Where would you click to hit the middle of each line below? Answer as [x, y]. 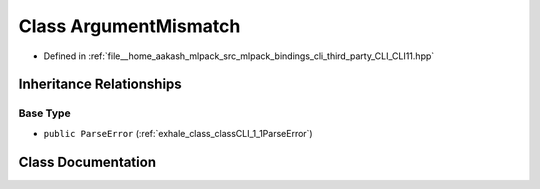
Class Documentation [87, 161]
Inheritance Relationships [100, 84]
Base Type [44, 113]
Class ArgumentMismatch [129, 26]
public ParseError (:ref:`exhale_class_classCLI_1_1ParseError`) [178, 133]
